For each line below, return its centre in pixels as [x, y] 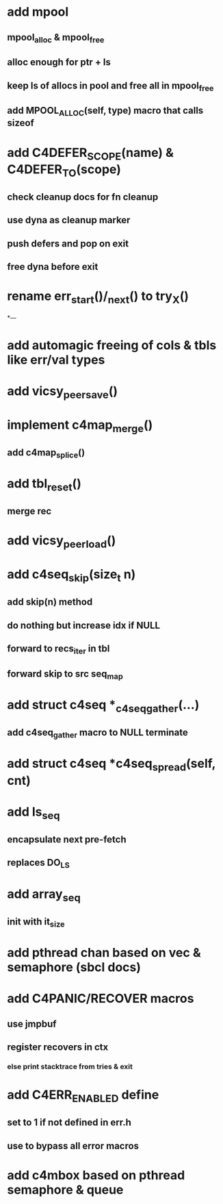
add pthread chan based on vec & [104, 953]
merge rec [29, 511]
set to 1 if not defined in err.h [69, 1123]
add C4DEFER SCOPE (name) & [91, 154]
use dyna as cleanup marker [69, 220]
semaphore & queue [65, 1190]
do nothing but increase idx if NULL [84, 625]
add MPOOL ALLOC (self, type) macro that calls [105, 112]
